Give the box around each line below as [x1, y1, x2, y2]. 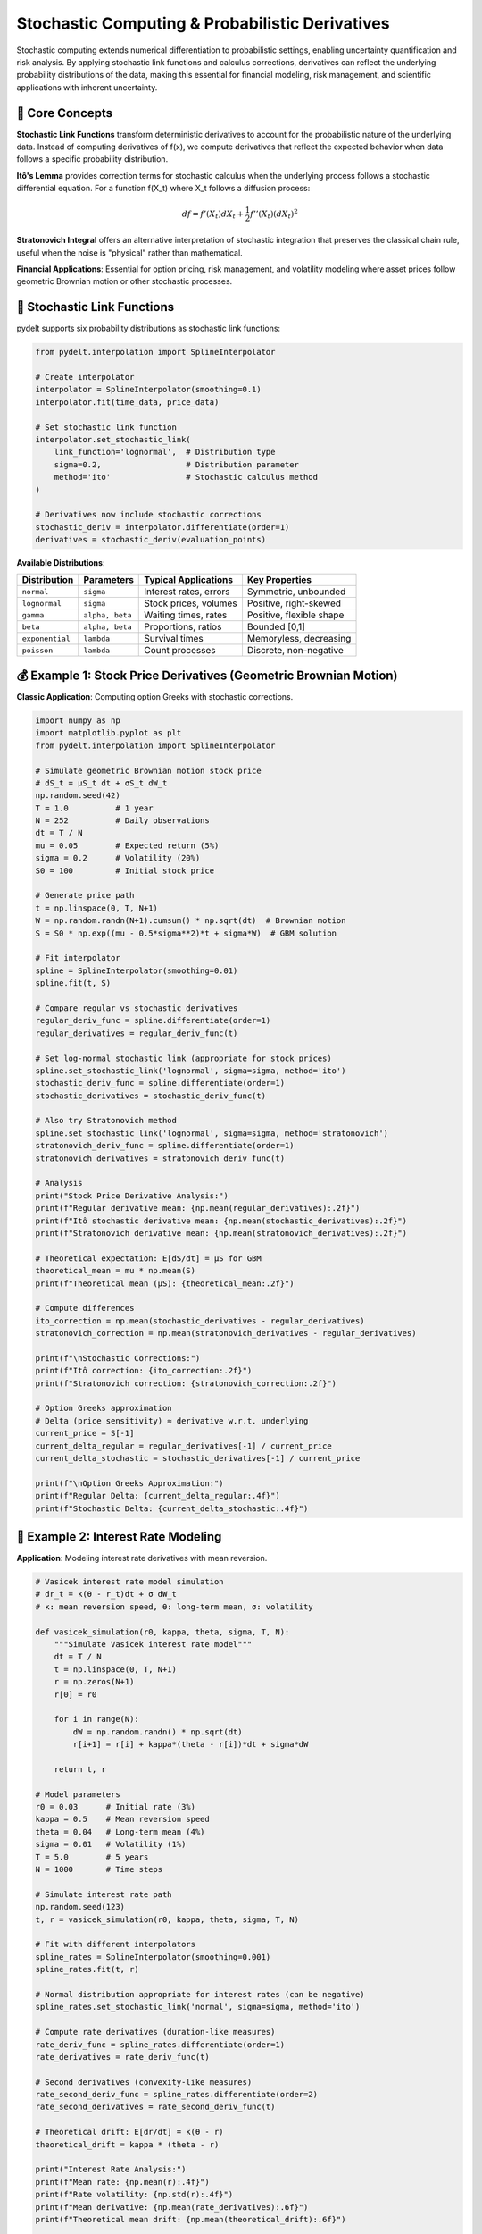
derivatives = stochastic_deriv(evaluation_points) [35, 534, 267, 545]
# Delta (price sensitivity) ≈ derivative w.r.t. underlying [35, 1415, 309, 1425]
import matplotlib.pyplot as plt [35, 728, 182, 738]
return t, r [54, 1764, 107, 1774]
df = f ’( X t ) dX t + [181, 208, 245, 221]
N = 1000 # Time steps [35, 1864, 163, 1875]
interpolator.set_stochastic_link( [35, 434, 191, 444]
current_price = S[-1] [35, 1428, 135, 1439]
